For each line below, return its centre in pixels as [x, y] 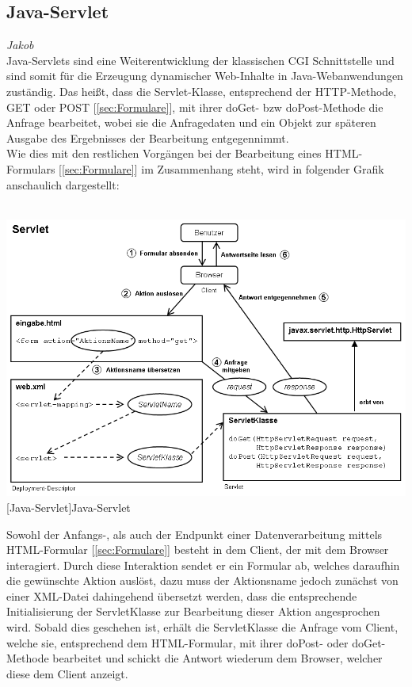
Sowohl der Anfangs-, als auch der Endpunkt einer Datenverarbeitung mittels [195, 534]
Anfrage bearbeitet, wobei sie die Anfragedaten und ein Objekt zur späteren [191, 122]
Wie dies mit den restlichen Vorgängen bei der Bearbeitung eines [164, 153]
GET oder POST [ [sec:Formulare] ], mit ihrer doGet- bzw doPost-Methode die [195, 107]
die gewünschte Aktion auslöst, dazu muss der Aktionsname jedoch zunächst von [202, 580]
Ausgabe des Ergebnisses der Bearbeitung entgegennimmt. [148, 137]
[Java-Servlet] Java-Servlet [69, 507]
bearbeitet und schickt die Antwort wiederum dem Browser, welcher [217, 658]
